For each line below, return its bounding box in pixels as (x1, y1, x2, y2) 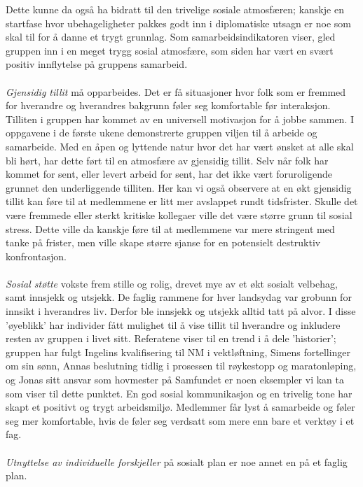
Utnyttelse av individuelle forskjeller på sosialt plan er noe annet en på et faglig (6, 454, 348, 469)
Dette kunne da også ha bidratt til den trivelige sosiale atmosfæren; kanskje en (6, 2, 344, 16)
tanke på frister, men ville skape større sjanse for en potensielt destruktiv (6, 235, 321, 250)
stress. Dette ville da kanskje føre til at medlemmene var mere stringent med (6, 221, 335, 236)
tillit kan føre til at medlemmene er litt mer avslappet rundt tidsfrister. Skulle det (6, 194, 358, 209)
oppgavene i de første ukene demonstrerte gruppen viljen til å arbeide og (6, 125, 317, 140)
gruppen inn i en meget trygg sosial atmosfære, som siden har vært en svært (6, 43, 334, 57)
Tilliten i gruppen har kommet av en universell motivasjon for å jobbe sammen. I (6, 111, 354, 126)
